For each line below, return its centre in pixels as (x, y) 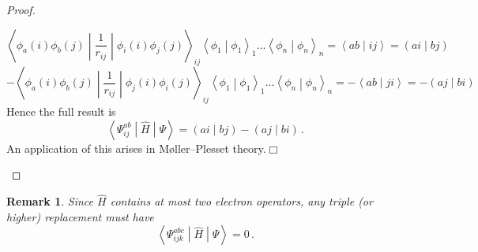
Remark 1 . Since (50, 201)
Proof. (21, 9)
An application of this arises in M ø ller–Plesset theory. (136, 148)
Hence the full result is (61, 111)
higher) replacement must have (80, 216)
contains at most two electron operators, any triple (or (241, 201)
